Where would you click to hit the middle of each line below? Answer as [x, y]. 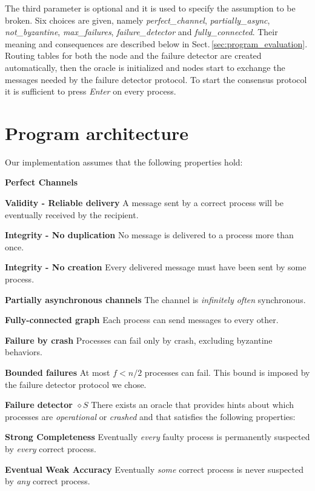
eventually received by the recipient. [72, 214]
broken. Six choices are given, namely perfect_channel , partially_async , [138, 20]
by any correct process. [48, 481]
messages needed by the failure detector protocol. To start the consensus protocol [156, 79]
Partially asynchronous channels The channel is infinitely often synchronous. [155, 299]
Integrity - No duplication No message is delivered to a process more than [149, 235]
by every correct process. [51, 448]
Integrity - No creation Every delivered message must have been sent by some [156, 267]
